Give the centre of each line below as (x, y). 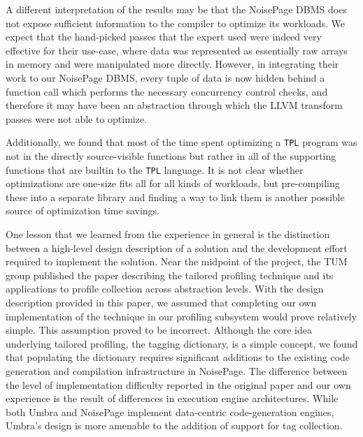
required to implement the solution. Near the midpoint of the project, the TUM (177, 261)
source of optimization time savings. (83, 210)
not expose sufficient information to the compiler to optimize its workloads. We (175, 23)
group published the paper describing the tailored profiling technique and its (170, 275)
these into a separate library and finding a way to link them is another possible (175, 197)
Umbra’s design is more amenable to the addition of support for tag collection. (174, 425)
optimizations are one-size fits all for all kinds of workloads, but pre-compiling (173, 183)
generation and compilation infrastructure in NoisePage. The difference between (177, 370)
